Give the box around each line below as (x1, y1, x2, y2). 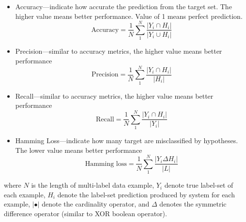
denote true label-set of (164, 180, 233, 190)
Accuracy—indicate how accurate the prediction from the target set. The (15, 1, 232, 11)
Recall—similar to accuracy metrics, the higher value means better (15, 90, 214, 101)
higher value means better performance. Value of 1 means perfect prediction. (15, 11, 243, 21)
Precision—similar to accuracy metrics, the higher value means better (15, 46, 222, 56)
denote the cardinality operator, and (42, 199, 150, 209)
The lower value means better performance (15, 145, 142, 155)
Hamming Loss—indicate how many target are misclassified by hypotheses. (15, 135, 238, 145)
